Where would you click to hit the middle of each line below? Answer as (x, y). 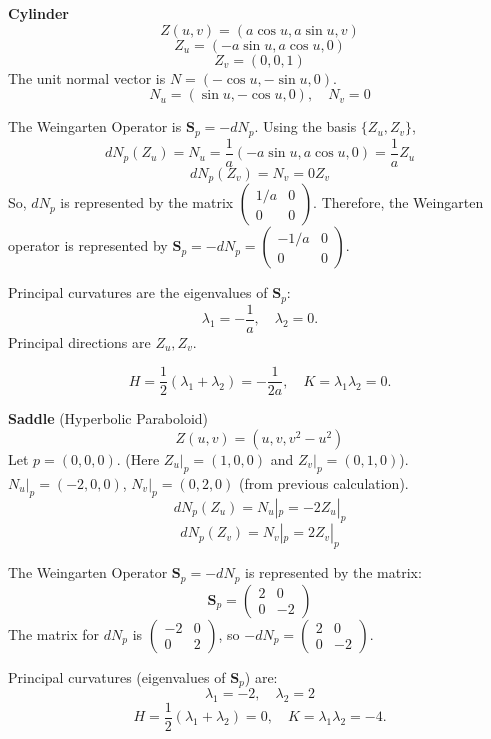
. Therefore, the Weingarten (398, 202)
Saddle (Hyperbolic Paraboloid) (108, 418)
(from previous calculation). (324, 482)
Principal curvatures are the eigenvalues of (138, 292)
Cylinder (38, 13)
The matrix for (54, 633)
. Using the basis (305, 126)
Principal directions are (79, 341)
